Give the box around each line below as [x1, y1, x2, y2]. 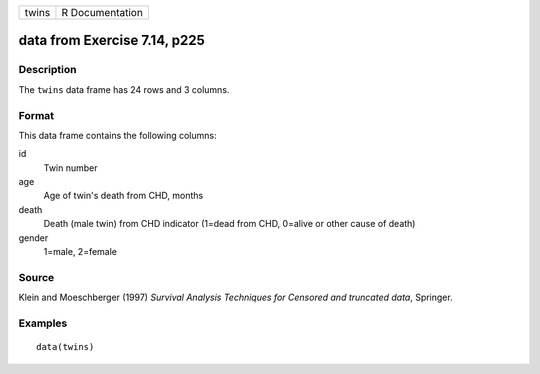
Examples [18, 316, 68, 330]
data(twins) [36, 341, 95, 353]
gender [18, 231, 49, 244]
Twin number [43, 161, 99, 174]
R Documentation [61, 6, 144, 19]
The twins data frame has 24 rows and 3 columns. [18, 83, 230, 95]
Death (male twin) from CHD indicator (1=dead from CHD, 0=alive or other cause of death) [43, 218, 416, 230]
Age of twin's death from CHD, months [43, 190, 204, 202]
